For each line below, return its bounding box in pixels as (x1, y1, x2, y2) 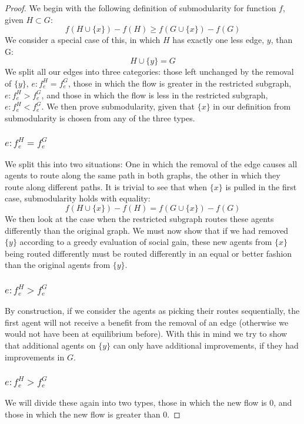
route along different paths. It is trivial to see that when (5, 180, 208, 193)
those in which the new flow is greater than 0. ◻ (5, 408, 181, 420)
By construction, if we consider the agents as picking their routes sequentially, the (5, 304, 300, 317)
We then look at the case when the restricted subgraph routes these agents (5, 212, 274, 224)
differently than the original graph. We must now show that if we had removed (5, 224, 289, 236)
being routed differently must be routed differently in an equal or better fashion (5, 247, 292, 259)
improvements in (5, 350, 65, 363)
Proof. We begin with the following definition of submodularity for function (5, 2, 276, 14)
